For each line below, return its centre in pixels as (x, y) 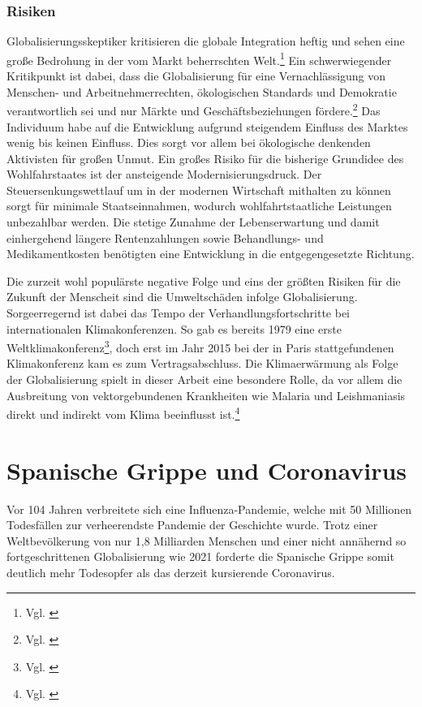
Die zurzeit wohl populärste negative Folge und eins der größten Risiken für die (204, 280)
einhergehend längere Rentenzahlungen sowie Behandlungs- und (165, 237)
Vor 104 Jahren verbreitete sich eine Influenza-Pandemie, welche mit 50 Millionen (209, 509)
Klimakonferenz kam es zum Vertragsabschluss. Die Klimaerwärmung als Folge (202, 363)
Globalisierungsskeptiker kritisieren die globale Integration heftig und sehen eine (206, 41)
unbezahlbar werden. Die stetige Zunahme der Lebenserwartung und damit (193, 222)
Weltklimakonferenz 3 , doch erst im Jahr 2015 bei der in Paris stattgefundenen (200, 346)
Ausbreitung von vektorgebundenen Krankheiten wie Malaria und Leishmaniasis (206, 395)
